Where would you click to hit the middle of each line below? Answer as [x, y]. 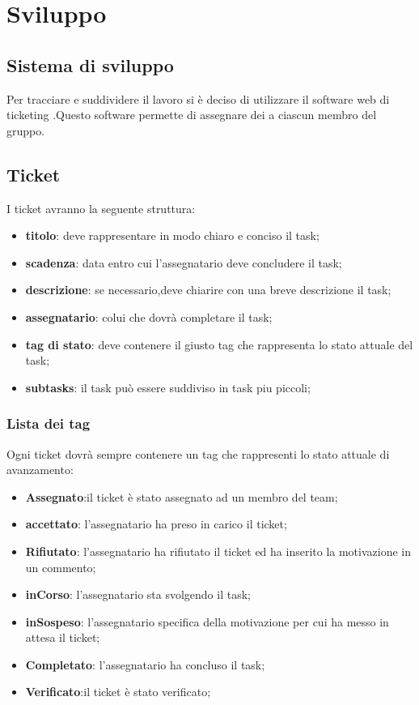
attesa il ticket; [63, 637]
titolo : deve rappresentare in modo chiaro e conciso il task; [172, 235]
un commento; [61, 567]
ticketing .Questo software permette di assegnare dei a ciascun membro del [192, 115]
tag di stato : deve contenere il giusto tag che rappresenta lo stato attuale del [219, 344]
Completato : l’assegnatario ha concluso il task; [145, 664]
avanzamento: [40, 470]
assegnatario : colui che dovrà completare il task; [149, 316]
